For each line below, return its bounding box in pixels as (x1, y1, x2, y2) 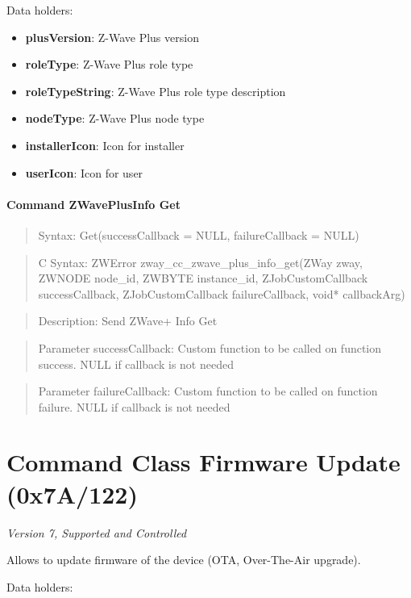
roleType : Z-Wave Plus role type (25, 56, 193, 73)
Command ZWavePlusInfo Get (6, 195, 181, 212)
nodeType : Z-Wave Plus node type (25, 110, 205, 127)
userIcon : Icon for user (25, 164, 143, 181)
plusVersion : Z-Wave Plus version (25, 28, 199, 45)
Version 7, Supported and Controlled (6, 524, 187, 541)
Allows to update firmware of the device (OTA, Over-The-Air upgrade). (6, 551, 361, 568)
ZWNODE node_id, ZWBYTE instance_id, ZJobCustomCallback (38, 270, 368, 286)
